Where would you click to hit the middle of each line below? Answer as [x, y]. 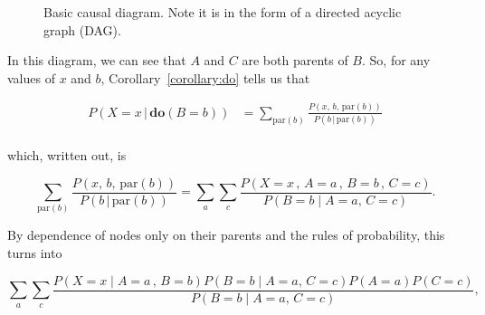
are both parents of [295, 60]
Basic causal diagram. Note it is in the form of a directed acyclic [223, 12]
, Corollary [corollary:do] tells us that [205, 77]
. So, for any [396, 60]
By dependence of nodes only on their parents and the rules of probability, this [226, 235]
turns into [35, 253]
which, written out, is [67, 155]
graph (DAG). [82, 29]
